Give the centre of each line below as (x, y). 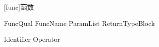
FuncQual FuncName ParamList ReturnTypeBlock (79, 23)
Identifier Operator (32, 39)
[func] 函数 (19, 7)
